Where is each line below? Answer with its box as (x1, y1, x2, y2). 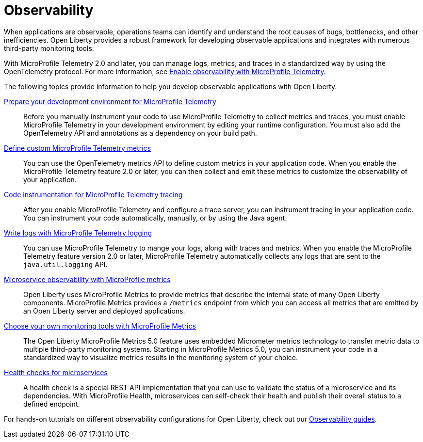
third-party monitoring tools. (4, 44, 94, 52)
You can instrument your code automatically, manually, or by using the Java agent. (23, 213, 287, 222)
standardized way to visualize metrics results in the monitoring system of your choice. (23, 353, 298, 362)
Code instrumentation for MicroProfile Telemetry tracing (4, 190, 183, 199)
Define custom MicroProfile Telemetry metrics (4, 143, 151, 152)
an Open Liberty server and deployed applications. (23, 306, 185, 315)
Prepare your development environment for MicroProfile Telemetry (4, 97, 216, 106)
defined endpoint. (23, 399, 80, 408)
